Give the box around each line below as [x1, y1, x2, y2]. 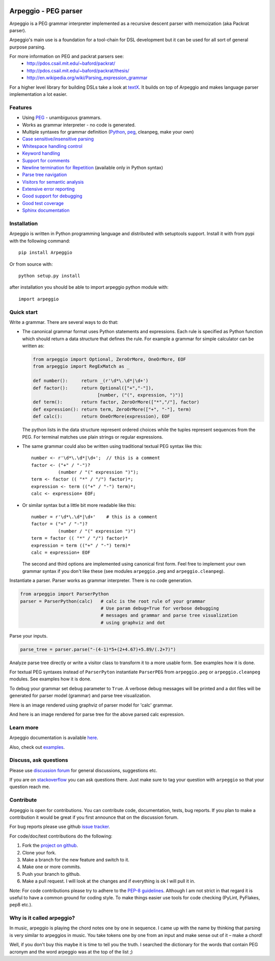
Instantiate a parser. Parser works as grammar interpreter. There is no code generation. [9, 577, 193, 584]
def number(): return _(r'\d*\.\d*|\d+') [33, 378, 149, 384]
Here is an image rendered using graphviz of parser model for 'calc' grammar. [9, 702, 173, 708]
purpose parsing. [9, 44, 46, 50]
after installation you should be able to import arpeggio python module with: [9, 284, 169, 290]
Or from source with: [9, 261, 53, 267]
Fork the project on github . [22, 842, 78, 849]
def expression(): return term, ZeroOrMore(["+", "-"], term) [33, 406, 191, 412]
